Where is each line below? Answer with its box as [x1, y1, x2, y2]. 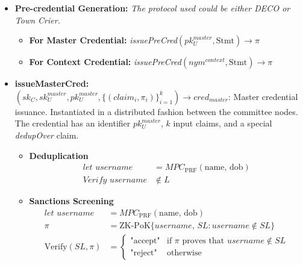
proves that [182, 237, 225, 246]
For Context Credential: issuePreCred [29, 55, 181, 68]
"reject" [130, 249, 157, 258]
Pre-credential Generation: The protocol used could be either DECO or [14, 2, 290, 14]
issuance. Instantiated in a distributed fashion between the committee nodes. [14, 105, 298, 117]
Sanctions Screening [29, 195, 114, 207]
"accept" [130, 237, 160, 246]
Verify [44, 242, 67, 251]
